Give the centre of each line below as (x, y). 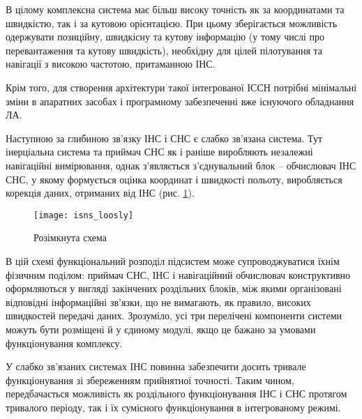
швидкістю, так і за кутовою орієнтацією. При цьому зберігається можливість (172, 23)
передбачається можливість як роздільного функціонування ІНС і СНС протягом (176, 394)
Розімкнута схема (70, 237)
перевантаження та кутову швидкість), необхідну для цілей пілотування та (164, 50)
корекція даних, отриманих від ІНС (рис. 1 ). (100, 193)
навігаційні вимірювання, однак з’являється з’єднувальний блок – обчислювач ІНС (181, 165)
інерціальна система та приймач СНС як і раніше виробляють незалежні (159, 152)
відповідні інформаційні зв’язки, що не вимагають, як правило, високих (158, 302)
